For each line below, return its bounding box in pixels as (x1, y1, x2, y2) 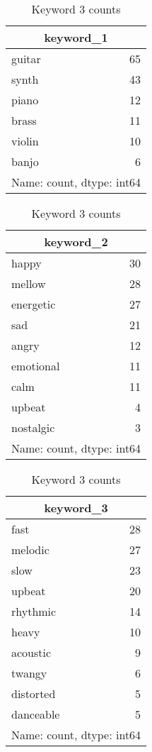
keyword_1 (44, 29, 108, 45)
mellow (11, 275, 46, 292)
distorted (11, 685, 56, 702)
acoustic (11, 644, 52, 660)
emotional (11, 358, 60, 374)
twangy (11, 665, 47, 681)
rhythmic (11, 603, 57, 619)
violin (11, 133, 39, 149)
